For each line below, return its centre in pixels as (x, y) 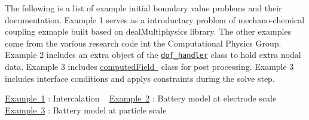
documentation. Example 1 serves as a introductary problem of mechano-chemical (155, 19)
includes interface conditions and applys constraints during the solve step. (140, 78)
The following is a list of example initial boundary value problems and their (143, 8)
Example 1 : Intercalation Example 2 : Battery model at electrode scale (141, 98)
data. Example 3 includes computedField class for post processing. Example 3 (149, 67)
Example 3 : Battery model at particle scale (86, 110)
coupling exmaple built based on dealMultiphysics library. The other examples (148, 31)
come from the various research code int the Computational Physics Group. (143, 43)
